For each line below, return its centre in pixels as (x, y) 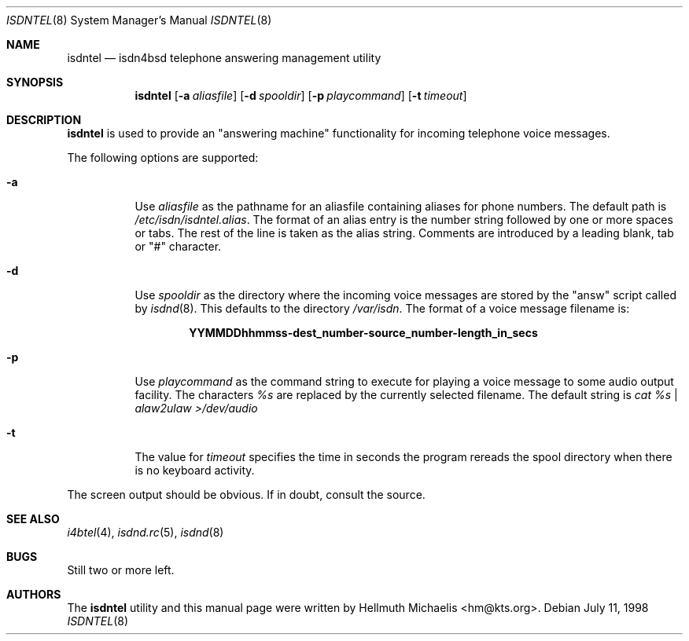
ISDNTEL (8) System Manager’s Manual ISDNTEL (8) (139, 20)
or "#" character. (178, 246)
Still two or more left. (121, 570)
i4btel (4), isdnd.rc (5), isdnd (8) (146, 532)
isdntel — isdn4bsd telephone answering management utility (224, 58)
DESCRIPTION (44, 120)
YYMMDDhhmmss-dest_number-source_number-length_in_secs (363, 333)
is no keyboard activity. (195, 470)
